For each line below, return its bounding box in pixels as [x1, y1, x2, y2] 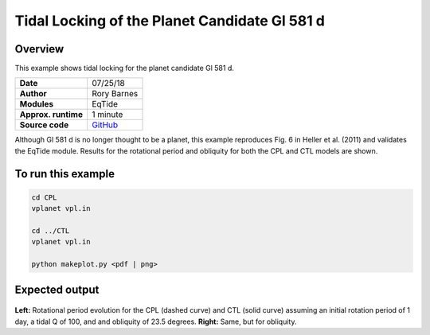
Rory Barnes [92, 88, 139, 99]
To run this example [14, 167, 115, 181]
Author [19, 88, 47, 99]
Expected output [14, 282, 100, 296]
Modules [19, 99, 54, 110]
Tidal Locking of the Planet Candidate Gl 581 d [14, 12, 326, 29]
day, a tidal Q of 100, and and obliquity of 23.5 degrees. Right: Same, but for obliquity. [14, 317, 297, 326]
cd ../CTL [31, 227, 70, 236]
